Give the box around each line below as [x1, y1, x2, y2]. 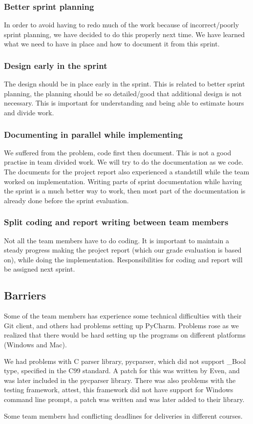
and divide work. [4, 107, 54, 117]
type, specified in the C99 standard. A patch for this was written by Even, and [4, 365, 240, 376]
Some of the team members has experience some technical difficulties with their [4, 311, 242, 321]
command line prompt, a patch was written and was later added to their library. [4, 394, 245, 404]
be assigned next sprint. [4, 264, 75, 274]
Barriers [4, 288, 46, 303]
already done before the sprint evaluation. [4, 195, 129, 205]
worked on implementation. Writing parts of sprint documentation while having [4, 176, 242, 186]
